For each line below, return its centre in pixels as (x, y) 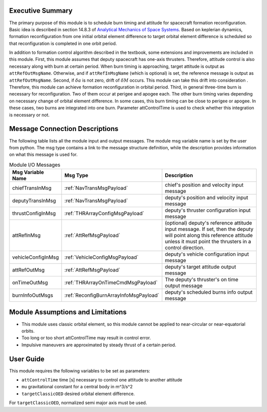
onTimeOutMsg (30, 283)
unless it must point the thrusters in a (208, 241)
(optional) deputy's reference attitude (208, 223)
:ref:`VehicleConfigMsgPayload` (101, 257)
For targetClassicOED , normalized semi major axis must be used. (78, 403)
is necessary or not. (29, 115)
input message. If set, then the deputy (209, 229)
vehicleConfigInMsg (36, 257)
